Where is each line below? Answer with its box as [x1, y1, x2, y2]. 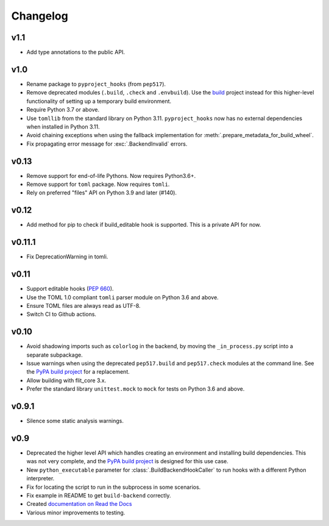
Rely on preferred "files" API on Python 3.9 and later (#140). [26, 189, 177, 196]
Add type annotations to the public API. [26, 49, 125, 56]
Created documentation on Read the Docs [26, 500, 132, 508]
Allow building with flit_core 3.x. [26, 377, 107, 384]
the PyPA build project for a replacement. [26, 368, 130, 375]
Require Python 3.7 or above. [26, 106, 100, 113]
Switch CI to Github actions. [26, 311, 97, 318]
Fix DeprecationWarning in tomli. [26, 253, 108, 260]
